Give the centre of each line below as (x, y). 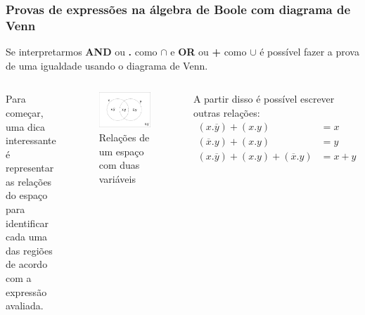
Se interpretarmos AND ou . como (82, 52)
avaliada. (25, 306)
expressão (26, 291)
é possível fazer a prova (309, 52)
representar (30, 168)
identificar (27, 223)
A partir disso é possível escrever (264, 99)
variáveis (117, 178)
